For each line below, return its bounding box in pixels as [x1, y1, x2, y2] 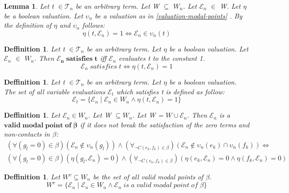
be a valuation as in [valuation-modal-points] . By [95, 10, 243, 20]
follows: [82, 20, 105, 30]
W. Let [220, 1, 241, 11]
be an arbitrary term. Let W [76, 1, 159, 11]
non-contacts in [4, 129, 50, 139]
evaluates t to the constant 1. [118, 53, 205, 63]
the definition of [4, 20, 52, 30]
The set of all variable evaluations [4, 86, 105, 96]
